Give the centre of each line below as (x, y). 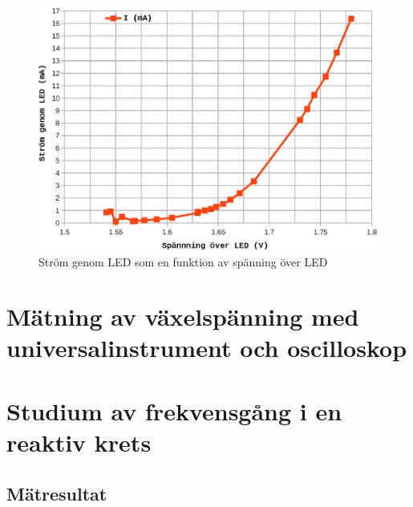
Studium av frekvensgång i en (174, 410)
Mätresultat (57, 493)
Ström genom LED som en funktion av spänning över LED (183, 261)
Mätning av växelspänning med (183, 316)
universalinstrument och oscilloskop (207, 348)
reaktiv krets (79, 442)
